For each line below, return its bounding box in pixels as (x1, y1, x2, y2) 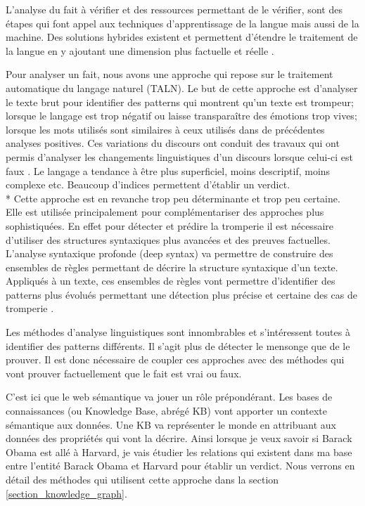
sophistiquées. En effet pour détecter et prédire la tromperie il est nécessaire (6, 218, 333, 233)
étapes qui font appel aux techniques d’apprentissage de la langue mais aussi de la (6, 15, 359, 30)
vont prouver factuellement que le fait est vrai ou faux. (6, 365, 242, 380)
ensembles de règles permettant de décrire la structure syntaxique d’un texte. (6, 259, 338, 274)
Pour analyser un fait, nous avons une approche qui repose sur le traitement (6, 67, 333, 82)
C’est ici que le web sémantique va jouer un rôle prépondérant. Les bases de (6, 389, 333, 404)
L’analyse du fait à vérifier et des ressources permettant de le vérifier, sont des (6, 2, 342, 16)
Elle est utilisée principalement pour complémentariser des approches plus (6, 205, 324, 219)
